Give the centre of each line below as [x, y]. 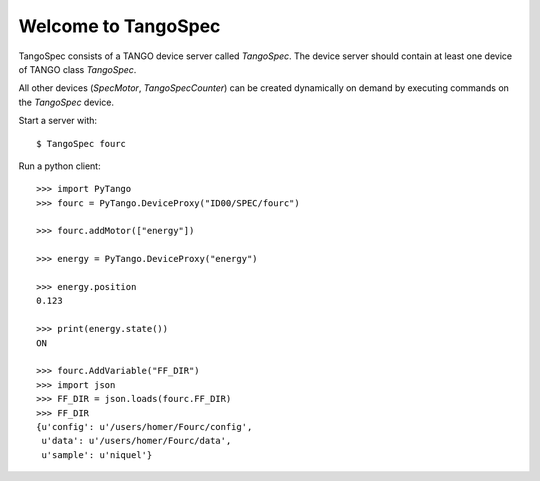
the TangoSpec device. [66, 102]
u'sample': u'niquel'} [97, 454]
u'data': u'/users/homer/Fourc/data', [136, 441]
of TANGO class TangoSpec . [77, 69]
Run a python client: [59, 166]
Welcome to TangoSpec [119, 26]
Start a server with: [58, 121]
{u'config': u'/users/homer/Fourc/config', [144, 426]
